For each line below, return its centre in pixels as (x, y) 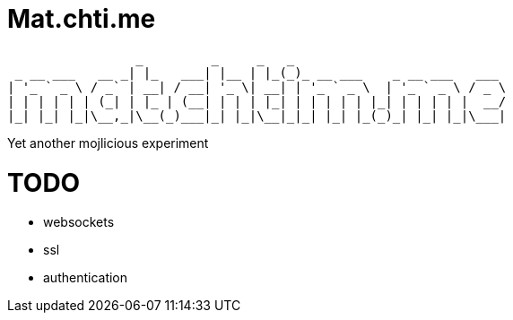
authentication (86, 278)
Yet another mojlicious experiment (108, 143)
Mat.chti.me (82, 19)
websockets (79, 222)
